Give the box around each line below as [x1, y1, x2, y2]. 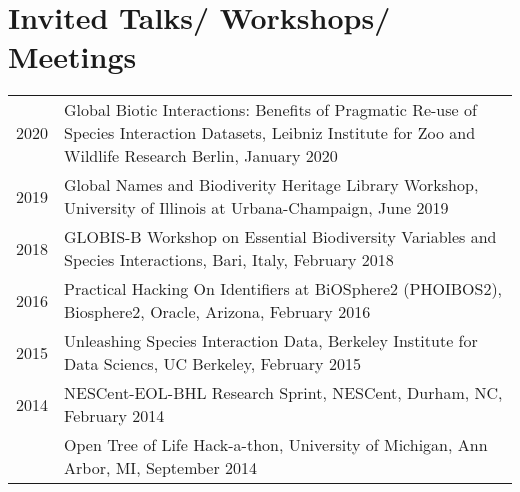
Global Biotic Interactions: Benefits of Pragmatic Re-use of [64, 98, 477, 122]
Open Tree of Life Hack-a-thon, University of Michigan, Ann [64, 433, 488, 457]
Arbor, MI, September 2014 [64, 456, 258, 480]
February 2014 [64, 404, 165, 428]
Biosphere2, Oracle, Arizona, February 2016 [64, 300, 371, 324]
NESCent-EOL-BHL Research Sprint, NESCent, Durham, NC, [64, 381, 503, 405]
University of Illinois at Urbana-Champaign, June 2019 [64, 196, 449, 220]
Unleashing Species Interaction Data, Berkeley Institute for [64, 329, 478, 353]
